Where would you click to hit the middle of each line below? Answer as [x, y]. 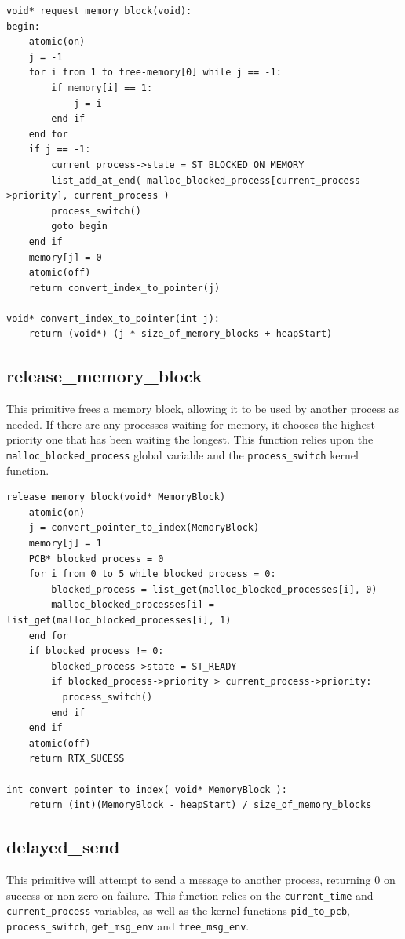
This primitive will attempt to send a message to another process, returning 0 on [201, 879]
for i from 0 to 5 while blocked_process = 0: [152, 574]
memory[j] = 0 [65, 257]
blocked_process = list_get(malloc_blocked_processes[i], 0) [214, 589]
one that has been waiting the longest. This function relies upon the [210, 439]
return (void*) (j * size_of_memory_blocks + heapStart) [181, 334]
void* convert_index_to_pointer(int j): [113, 318]
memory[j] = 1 [65, 544]
